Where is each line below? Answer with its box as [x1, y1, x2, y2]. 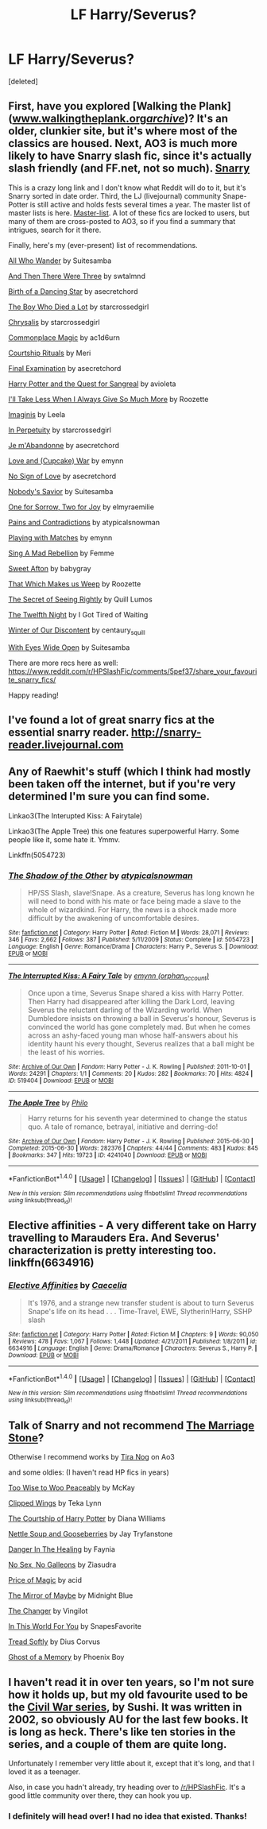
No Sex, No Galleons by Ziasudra [8, 1560, 117, 1570]
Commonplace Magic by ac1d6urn [8, 332, 121, 342]
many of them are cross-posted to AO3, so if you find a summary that [8, 216, 236, 226]
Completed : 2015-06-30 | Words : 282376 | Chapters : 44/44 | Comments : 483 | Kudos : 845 [8, 1144, 258, 1152]
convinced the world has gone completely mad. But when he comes [27, 1022, 251, 1031]
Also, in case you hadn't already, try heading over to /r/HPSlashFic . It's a [8, 1782, 246, 1792]
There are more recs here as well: [8, 658, 118, 667]
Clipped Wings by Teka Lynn [8, 1498, 102, 1508]
